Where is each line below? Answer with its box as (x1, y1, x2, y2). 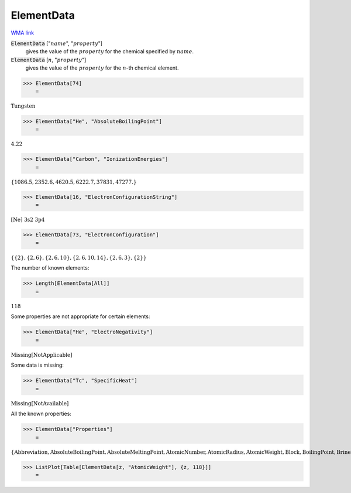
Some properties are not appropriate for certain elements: (11, 313, 150, 320)
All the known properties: (11, 410, 71, 418)
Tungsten (11, 103, 36, 109)
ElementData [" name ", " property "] (11, 40, 102, 47)
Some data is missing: (11, 361, 64, 368)
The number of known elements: (11, 264, 90, 271)
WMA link (11, 29, 35, 36)
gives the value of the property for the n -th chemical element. (25, 64, 179, 71)
